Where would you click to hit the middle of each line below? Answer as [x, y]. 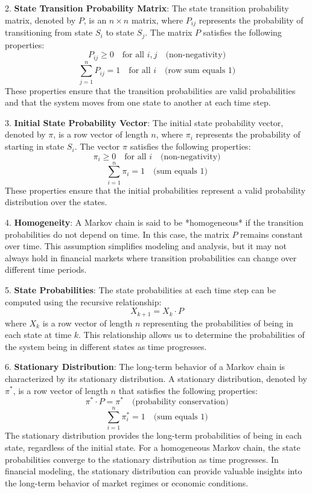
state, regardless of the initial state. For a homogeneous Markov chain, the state [153, 447]
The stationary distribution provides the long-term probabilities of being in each [154, 435]
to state [120, 32]
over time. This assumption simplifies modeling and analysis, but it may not [146, 246]
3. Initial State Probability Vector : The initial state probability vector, [144, 122]
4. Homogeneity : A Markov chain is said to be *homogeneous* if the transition [154, 222]
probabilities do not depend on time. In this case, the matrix [117, 234]
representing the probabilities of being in [218, 323]
